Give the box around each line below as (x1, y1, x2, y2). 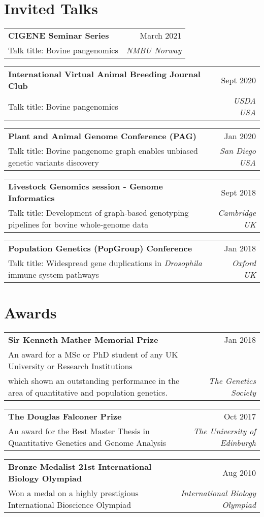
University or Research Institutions (8, 360, 133, 372)
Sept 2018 (221, 186, 256, 198)
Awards (4, 302, 57, 323)
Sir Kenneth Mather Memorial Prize (8, 334, 158, 346)
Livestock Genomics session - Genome (8, 180, 163, 192)
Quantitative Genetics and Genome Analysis (8, 437, 167, 449)
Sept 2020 (221, 74, 256, 86)
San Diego (220, 145, 256, 157)
